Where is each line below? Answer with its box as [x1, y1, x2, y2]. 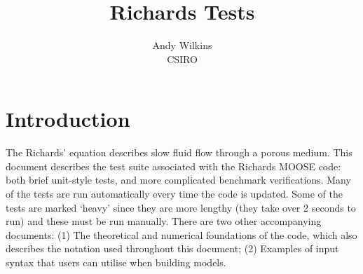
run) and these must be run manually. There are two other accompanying [6, 214, 322, 228]
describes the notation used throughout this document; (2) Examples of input [6, 241, 339, 256]
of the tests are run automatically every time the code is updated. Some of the [6, 186, 343, 201]
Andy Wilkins [152, 38, 212, 53]
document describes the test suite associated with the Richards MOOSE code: [6, 158, 341, 173]
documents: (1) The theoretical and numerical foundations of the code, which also [6, 227, 357, 242]
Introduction [6, 104, 130, 133]
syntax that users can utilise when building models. [6, 255, 226, 269]
